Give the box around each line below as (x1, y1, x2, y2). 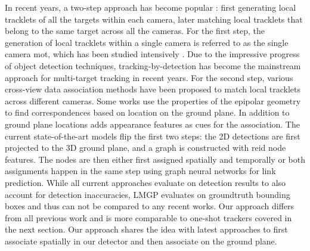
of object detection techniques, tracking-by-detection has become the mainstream (5, 59, 301, 72)
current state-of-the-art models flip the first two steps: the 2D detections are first (5, 129, 300, 142)
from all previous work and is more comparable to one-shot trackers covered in (5, 211, 292, 224)
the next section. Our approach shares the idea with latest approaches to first (5, 223, 288, 235)
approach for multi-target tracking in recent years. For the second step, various (5, 71, 293, 83)
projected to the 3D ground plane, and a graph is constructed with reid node (5, 141, 286, 154)
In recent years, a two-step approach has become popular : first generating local (5, 1, 296, 13)
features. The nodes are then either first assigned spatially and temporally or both (5, 153, 305, 165)
